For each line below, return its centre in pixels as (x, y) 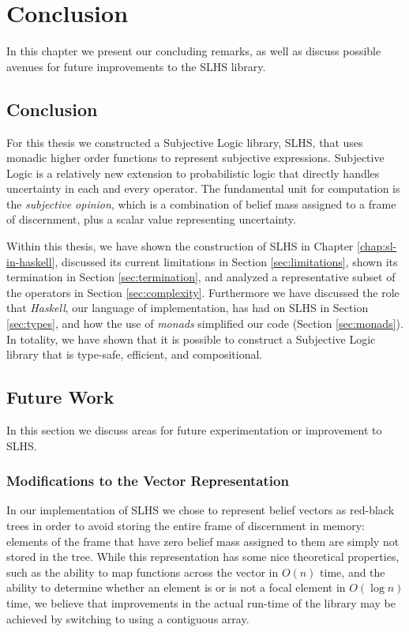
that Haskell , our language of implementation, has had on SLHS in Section (188, 308)
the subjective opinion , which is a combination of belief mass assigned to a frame (201, 203)
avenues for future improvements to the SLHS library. (136, 66)
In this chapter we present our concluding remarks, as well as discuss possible (194, 51)
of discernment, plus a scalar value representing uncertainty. (151, 219)
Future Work (60, 397)
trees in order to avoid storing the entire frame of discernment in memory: (186, 526)
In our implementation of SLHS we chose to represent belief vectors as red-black (201, 510)
